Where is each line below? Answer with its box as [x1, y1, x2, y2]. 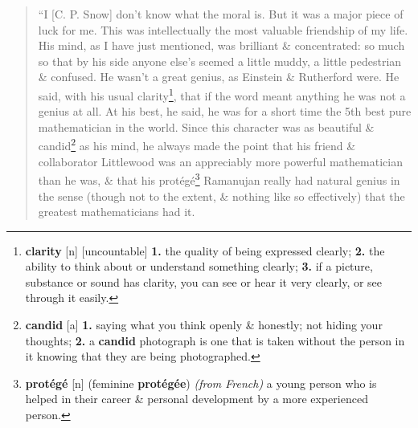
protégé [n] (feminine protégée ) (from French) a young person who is [25, 374, 377, 391]
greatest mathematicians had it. [38, 203, 195, 220]
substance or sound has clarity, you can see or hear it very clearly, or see [25, 273, 383, 290]
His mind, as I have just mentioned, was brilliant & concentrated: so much [38, 37, 405, 54]
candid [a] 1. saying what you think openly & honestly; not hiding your [25, 316, 383, 333]
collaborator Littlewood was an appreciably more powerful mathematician [38, 153, 403, 169]
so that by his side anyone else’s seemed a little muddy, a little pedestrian [38, 52, 402, 69]
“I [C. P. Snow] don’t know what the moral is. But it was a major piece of [38, 6, 404, 22]
